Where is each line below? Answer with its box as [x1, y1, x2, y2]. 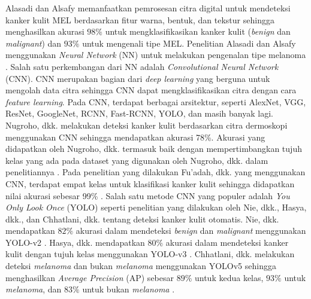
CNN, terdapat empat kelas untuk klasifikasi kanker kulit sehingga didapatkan [5, 177, 295, 190]
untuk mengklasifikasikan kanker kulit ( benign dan [105, 25, 291, 38]
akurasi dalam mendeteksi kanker [165, 236, 289, 248]
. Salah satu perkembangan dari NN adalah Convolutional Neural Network [5, 60, 279, 72]
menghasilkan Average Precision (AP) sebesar [5, 271, 174, 283]
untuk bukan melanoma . [82, 283, 175, 295]
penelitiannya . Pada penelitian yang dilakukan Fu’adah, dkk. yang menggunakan [5, 166, 306, 178]
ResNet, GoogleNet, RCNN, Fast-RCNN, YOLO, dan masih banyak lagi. [5, 107, 273, 120]
